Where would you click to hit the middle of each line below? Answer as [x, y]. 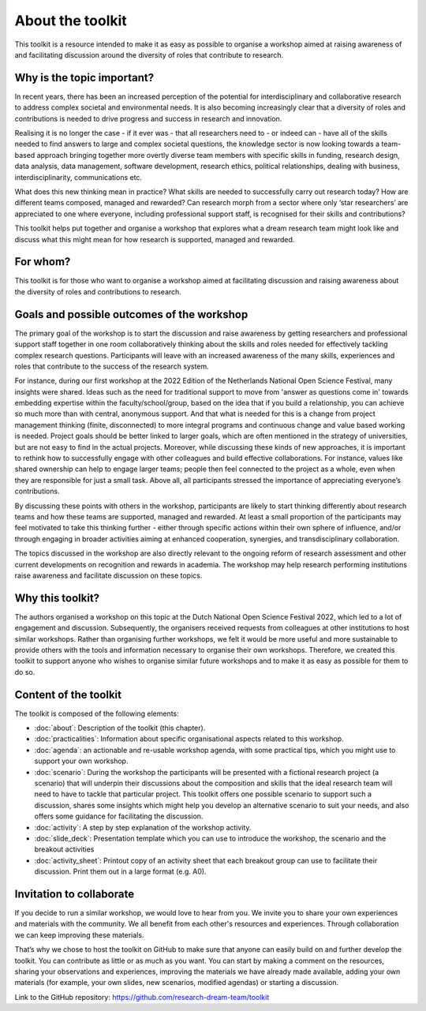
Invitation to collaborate [74, 894]
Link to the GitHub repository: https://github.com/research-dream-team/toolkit [142, 997]
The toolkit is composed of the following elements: [97, 713]
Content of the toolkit [68, 695]
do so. [25, 672]
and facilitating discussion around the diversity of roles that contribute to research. [149, 54]
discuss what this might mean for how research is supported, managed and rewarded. [155, 239]
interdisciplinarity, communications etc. [78, 177]
